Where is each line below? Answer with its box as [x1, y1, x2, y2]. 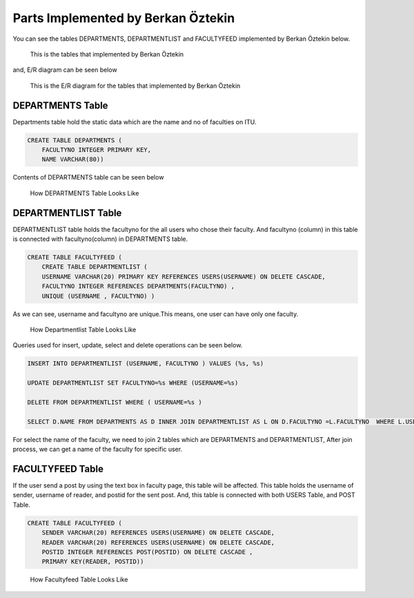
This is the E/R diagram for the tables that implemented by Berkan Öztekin [30, 81, 241, 90]
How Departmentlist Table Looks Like [30, 325, 137, 334]
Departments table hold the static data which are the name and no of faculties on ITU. [12, 117, 257, 126]
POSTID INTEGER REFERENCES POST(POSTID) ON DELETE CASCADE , [41, 548, 253, 556]
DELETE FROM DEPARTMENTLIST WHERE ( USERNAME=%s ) [27, 398, 203, 406]
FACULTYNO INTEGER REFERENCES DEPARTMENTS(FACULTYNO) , [41, 282, 235, 290]
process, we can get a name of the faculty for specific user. [12, 445, 183, 454]
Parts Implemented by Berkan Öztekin [12, 10, 235, 26]
